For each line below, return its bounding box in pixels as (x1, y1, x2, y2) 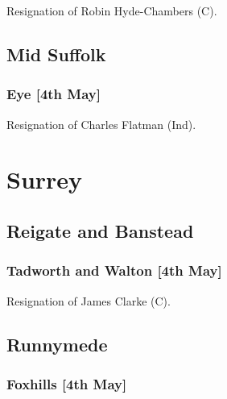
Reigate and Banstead (6, 218, 194, 243)
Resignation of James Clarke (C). (6, 292, 171, 309)
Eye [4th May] (6, 84, 101, 104)
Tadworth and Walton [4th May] (6, 260, 222, 281)
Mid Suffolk (6, 41, 106, 66)
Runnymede (6, 331, 108, 356)
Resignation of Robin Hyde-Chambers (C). (6, 2, 217, 19)
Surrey (6, 163, 83, 196)
